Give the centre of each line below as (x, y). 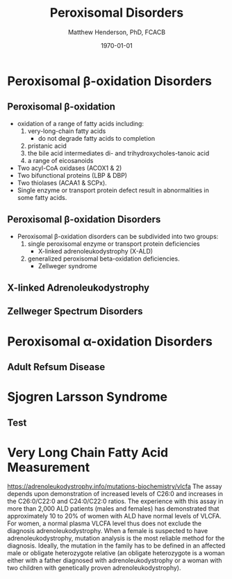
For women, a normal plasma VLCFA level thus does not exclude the (105, 523)
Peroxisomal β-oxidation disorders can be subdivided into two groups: (118, 236)
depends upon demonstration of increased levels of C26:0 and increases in (115, 494)
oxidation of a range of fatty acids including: (81, 123)
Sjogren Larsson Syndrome (88, 397)
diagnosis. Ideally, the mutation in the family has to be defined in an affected (116, 546)
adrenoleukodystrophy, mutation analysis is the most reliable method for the (116, 539)
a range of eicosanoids (60, 160)
